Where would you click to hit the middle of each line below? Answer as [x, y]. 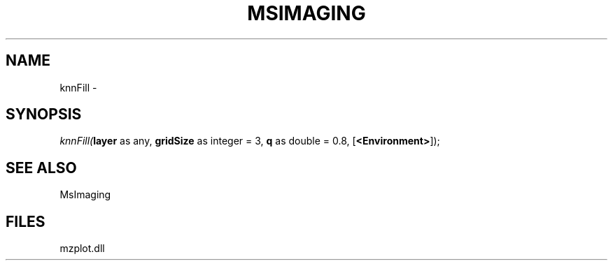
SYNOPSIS [44, 114]
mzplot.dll [82, 249]
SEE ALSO [41, 168]
